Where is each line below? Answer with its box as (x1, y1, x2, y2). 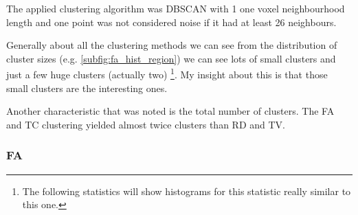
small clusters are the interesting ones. (6, 80, 168, 95)
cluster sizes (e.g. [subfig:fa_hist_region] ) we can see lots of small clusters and (6, 51, 336, 65)
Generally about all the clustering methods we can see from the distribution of (6, 38, 337, 52)
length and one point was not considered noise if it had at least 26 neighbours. (6, 14, 337, 29)
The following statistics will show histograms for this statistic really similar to (22, 183, 351, 198)
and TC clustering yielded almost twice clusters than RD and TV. (6, 117, 285, 131)
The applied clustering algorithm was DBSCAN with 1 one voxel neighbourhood (6, 1, 345, 15)
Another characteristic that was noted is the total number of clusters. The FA (6, 104, 335, 118)
